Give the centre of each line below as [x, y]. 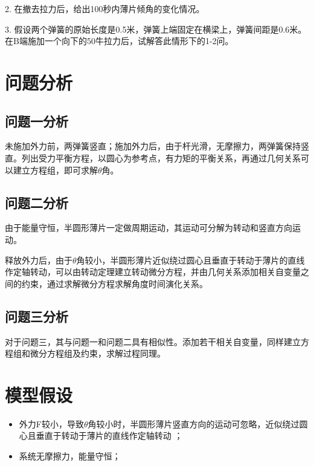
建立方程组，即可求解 [55, 170]
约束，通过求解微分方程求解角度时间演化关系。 [114, 283]
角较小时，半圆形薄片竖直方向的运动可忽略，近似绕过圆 [198, 423]
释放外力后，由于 [39, 260]
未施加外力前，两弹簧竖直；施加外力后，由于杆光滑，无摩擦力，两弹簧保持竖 [157, 146]
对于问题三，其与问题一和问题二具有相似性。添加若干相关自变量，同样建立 [153, 341]
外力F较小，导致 [51, 423]
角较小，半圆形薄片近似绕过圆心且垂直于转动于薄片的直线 [191, 260]
